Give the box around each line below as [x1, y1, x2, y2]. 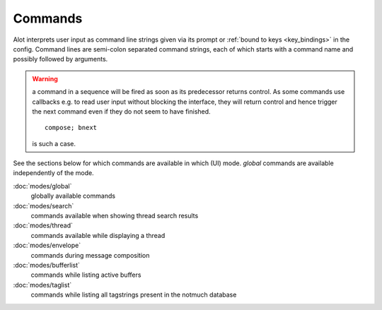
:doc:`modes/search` [13, 201, 74, 210]
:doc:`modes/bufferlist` [13, 261, 81, 269]
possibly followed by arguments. [13, 55, 108, 64]
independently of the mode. [13, 169, 95, 177]
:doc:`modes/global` [13, 181, 72, 190]
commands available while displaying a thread [30, 231, 166, 239]
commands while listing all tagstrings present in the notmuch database [30, 290, 237, 299]
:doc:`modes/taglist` [13, 280, 72, 289]
